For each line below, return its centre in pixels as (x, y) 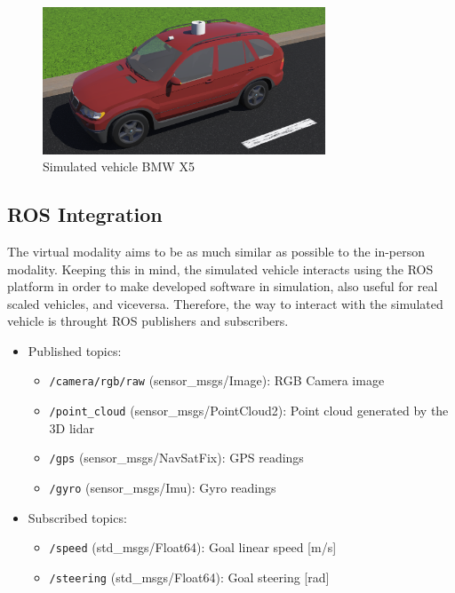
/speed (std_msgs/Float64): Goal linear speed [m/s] (193, 547)
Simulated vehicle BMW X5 (119, 166)
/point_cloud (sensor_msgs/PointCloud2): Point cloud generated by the (249, 411)
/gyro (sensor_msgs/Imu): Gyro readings (163, 488)
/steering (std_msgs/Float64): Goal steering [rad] (189, 577)
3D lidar (72, 427)
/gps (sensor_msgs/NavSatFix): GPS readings (176, 458)
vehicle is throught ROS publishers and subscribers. (148, 321)
